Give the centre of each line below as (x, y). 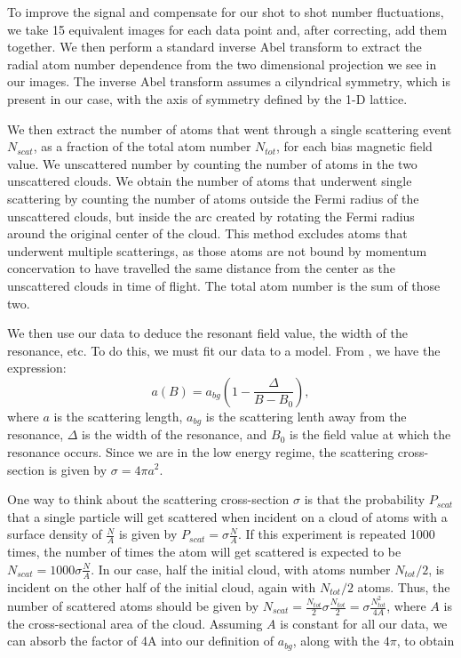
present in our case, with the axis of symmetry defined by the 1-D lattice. (207, 98)
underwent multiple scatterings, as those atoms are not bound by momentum (217, 250)
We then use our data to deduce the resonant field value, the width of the (207, 333)
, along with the (336, 641)
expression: (37, 368)
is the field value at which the (370, 434)
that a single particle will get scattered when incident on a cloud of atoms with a (227, 516)
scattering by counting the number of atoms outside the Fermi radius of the (213, 198)
